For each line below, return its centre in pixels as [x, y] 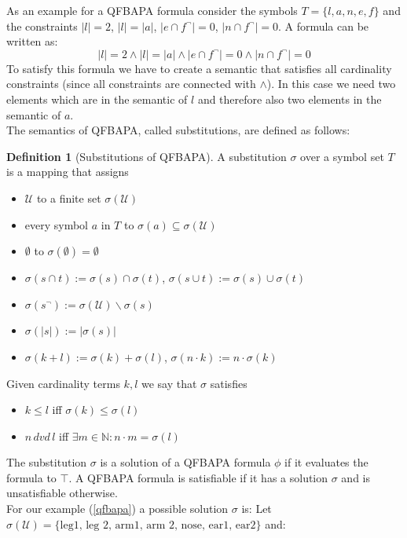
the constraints [42, 26]
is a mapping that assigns [68, 172]
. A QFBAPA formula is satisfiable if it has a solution [198, 477]
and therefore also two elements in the [290, 99]
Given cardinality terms [63, 383]
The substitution [47, 462]
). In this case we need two [331, 84]
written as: [32, 41]
